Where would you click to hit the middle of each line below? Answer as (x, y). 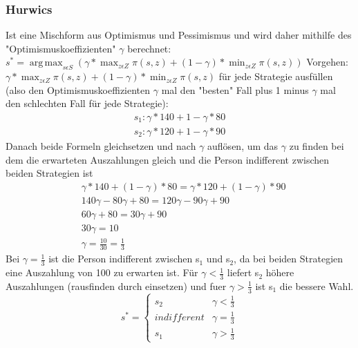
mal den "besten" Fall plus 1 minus (235, 89)
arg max (46, 63)
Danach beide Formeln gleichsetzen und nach (101, 146)
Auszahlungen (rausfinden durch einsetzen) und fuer (116, 286)
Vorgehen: (327, 62)
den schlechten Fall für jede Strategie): (87, 103)
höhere (280, 272)
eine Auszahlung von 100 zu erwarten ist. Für (102, 272)
